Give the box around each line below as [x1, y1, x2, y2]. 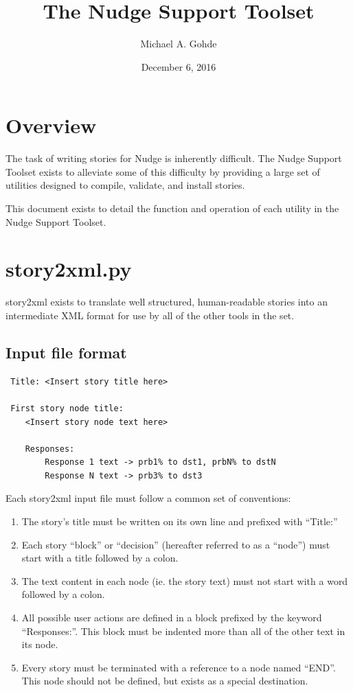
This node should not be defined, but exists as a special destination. [21, 673, 308, 688]
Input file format [5, 341, 127, 362]
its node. [21, 637, 58, 651]
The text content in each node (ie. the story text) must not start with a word [21, 573, 348, 588]
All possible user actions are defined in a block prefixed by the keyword [21, 610, 322, 625]
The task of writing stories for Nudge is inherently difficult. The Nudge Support [5, 151, 342, 165]
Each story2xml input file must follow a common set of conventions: [5, 491, 291, 505]
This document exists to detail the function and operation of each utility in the [5, 201, 339, 216]
